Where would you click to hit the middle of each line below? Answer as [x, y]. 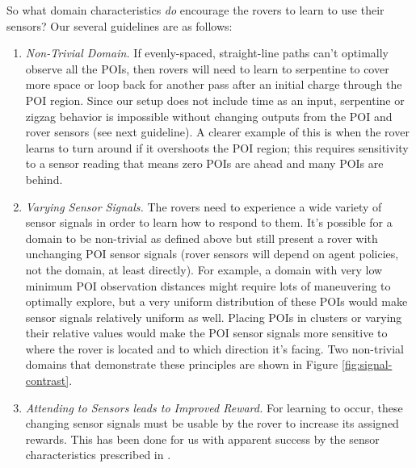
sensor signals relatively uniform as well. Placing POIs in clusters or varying [214, 317]
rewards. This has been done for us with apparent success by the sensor [202, 439]
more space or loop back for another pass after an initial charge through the [214, 84]
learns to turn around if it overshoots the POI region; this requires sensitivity [217, 147]
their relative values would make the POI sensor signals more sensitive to [206, 333]
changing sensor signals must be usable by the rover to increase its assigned [212, 423]
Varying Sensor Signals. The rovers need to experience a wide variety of [204, 206]
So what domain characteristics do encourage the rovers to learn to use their [195, 10]
